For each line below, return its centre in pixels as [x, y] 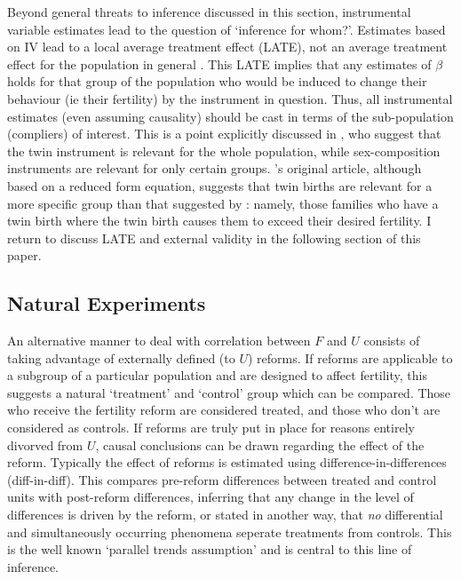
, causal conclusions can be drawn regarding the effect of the [260, 444]
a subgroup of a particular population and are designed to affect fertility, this [217, 375]
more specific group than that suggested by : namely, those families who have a [223, 203]
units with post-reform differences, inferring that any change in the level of [211, 497]
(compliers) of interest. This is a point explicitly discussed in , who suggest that [224, 134]
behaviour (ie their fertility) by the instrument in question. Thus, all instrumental [230, 98]
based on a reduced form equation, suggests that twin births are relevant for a [220, 185]
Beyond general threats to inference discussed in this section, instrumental [209, 12]
